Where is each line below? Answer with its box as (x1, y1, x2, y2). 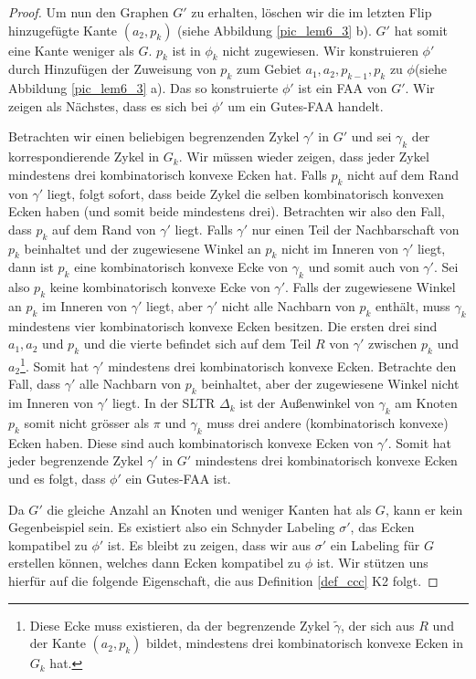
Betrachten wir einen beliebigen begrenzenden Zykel (8, 127, 300, 146)
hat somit (394, 20, 449, 39)
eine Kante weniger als (8, 40, 134, 59)
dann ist (8, 257, 54, 277)
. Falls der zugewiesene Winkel (284, 277, 456, 297)
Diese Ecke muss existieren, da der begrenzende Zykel (29, 615, 330, 634)
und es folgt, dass (8, 468, 106, 487)
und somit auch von (308, 257, 419, 277)
